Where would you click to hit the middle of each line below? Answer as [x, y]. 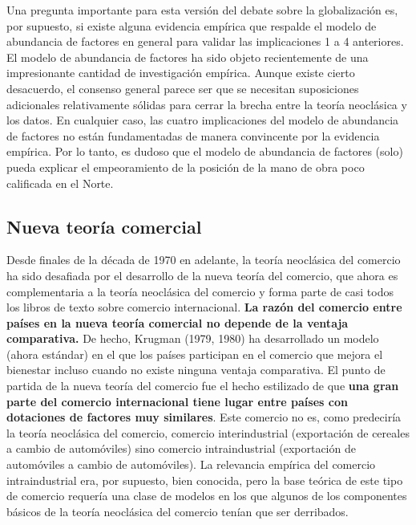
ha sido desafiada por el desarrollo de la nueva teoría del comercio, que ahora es [202, 275]
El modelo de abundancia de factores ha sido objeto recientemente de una [188, 57]
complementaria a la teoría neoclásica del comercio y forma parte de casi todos [200, 291]
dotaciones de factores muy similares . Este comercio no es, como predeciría [204, 417]
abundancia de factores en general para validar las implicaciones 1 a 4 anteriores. [205, 41]
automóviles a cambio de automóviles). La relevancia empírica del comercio [191, 464]
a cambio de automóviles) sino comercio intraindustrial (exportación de [181, 448]
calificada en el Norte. [60, 183]
